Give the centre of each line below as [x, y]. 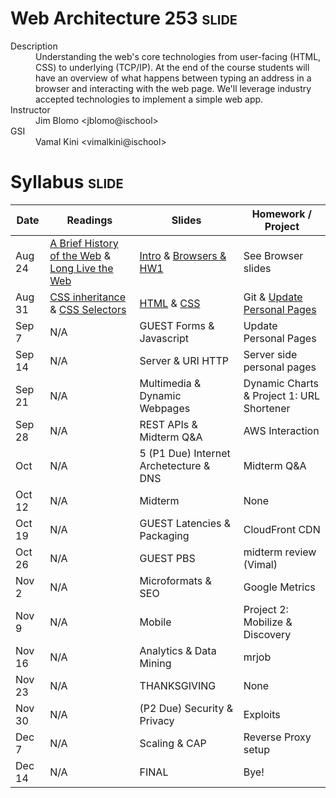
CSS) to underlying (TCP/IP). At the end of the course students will [172, 67]
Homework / [282, 214]
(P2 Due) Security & [186, 708]
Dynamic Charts [281, 383]
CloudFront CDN [282, 529]
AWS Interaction [281, 430]
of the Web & [80, 255]
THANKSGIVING [178, 685]
